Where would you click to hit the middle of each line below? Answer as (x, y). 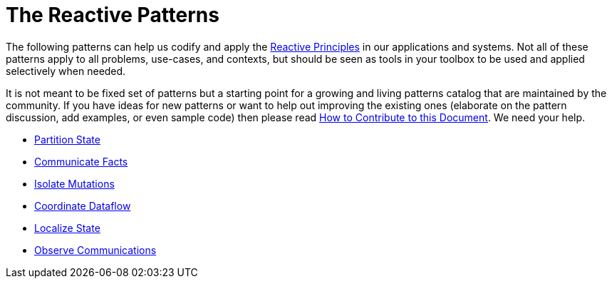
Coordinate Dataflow (83, 206)
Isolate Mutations (74, 183)
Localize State (67, 228)
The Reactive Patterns (113, 15)
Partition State (67, 139)
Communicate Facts (81, 161)
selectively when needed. (66, 71)
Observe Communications (95, 250)
